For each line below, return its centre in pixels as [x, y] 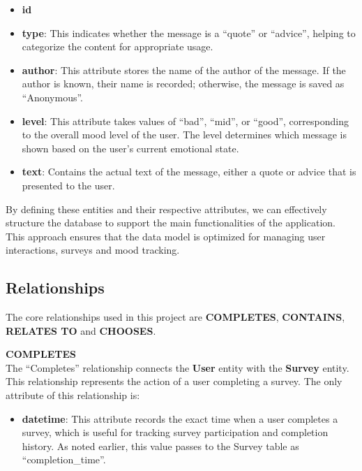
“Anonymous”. [52, 97]
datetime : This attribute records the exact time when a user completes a [180, 418]
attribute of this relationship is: [73, 395]
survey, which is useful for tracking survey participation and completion [175, 432]
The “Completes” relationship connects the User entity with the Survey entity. [178, 367]
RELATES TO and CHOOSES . [81, 330]
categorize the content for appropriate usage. [118, 46]
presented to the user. [68, 185]
